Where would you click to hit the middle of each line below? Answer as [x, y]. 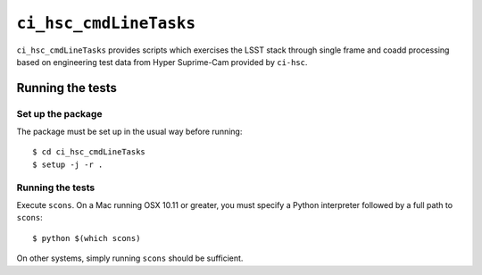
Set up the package [59, 113]
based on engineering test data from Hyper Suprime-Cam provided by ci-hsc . [162, 62]
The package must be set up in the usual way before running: [129, 132]
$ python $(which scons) [87, 238]
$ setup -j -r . [68, 164]
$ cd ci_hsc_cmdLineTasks [89, 152]
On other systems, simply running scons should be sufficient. [130, 258]
